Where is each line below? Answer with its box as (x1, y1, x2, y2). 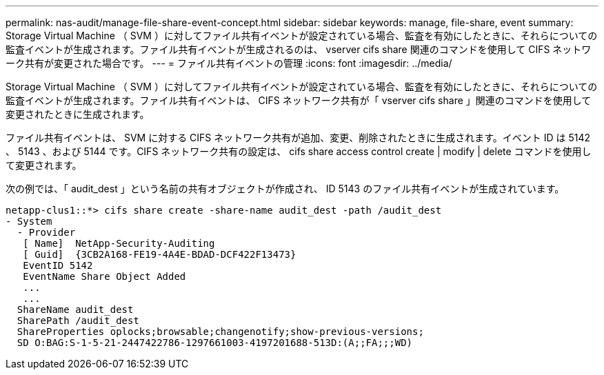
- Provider (17, 227, 76, 238)
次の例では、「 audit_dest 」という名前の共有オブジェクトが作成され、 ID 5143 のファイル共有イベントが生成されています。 (6, 183, 565, 194)
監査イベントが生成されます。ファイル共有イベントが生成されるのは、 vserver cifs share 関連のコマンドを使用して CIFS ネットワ (6, 43, 592, 55)
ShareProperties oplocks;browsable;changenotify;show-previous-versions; (17, 326, 424, 337)
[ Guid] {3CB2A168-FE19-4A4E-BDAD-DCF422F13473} (23, 249, 296, 260)
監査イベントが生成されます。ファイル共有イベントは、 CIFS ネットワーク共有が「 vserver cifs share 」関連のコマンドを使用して (6, 94, 592, 106)
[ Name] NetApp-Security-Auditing (23, 238, 215, 249)
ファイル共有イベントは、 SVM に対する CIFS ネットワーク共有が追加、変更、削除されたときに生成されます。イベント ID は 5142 (6, 132, 591, 143)
